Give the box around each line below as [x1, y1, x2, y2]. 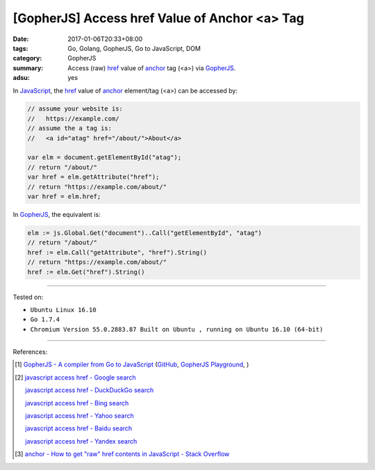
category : [12, 54, 42, 63]
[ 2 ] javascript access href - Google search [15, 373, 137, 382]
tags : [12, 44, 28, 52]
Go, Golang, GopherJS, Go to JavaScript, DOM [67, 44, 201, 52]
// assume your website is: [27, 105, 123, 113]
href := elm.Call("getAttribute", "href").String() [27, 248, 208, 257]
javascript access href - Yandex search [25, 437, 137, 445]
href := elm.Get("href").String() [27, 268, 145, 276]
